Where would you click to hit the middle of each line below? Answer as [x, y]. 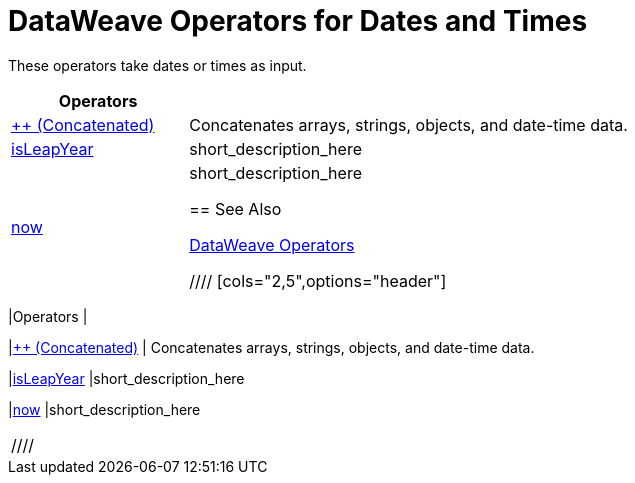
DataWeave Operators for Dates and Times [298, 21]
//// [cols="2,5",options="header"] [318, 280]
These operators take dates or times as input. [157, 65]
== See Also [235, 208]
